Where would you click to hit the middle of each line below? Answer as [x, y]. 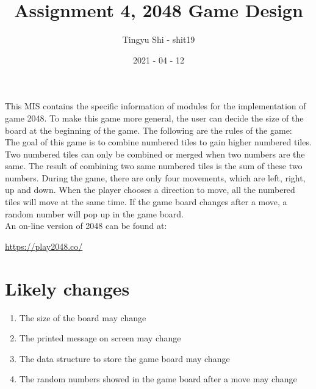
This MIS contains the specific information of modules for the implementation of [156, 106]
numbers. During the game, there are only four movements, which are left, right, [155, 177]
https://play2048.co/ [44, 246]
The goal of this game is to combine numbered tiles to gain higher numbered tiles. [158, 142]
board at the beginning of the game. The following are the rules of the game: [149, 130]
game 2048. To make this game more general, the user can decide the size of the [154, 118]
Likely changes [67, 288]
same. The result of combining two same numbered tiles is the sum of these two [154, 166]
